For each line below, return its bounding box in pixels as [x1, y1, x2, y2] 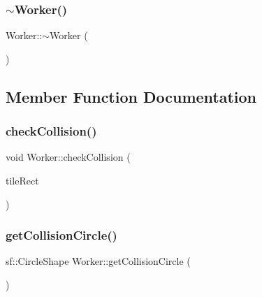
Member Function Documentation [6, 85, 257, 107]
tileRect [6, 173, 39, 187]
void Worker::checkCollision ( [6, 150, 131, 164]
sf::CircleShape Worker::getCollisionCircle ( [6, 254, 191, 268]
